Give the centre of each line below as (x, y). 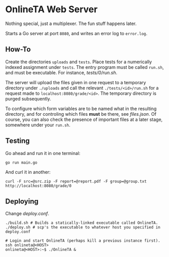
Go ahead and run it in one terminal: (43, 153)
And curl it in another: (28, 172)
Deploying (22, 201)
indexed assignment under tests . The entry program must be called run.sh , (84, 67)
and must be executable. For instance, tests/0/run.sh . (61, 72)
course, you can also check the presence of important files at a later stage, (84, 119)
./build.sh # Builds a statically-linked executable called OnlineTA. (82, 223)
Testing (18, 141)
